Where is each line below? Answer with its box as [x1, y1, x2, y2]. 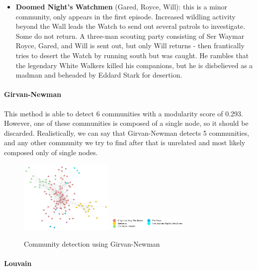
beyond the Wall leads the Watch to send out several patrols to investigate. [15, 21, 246, 31]
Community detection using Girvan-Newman [24, 239, 160, 249]
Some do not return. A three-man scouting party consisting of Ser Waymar [15, 30, 245, 41]
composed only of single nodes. [4, 147, 98, 157]
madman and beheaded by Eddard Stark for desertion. [15, 70, 182, 80]
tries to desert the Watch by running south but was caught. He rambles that [15, 50, 249, 60]
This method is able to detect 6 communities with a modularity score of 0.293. [4, 108, 244, 118]
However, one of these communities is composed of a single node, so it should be [4, 118, 249, 128]
